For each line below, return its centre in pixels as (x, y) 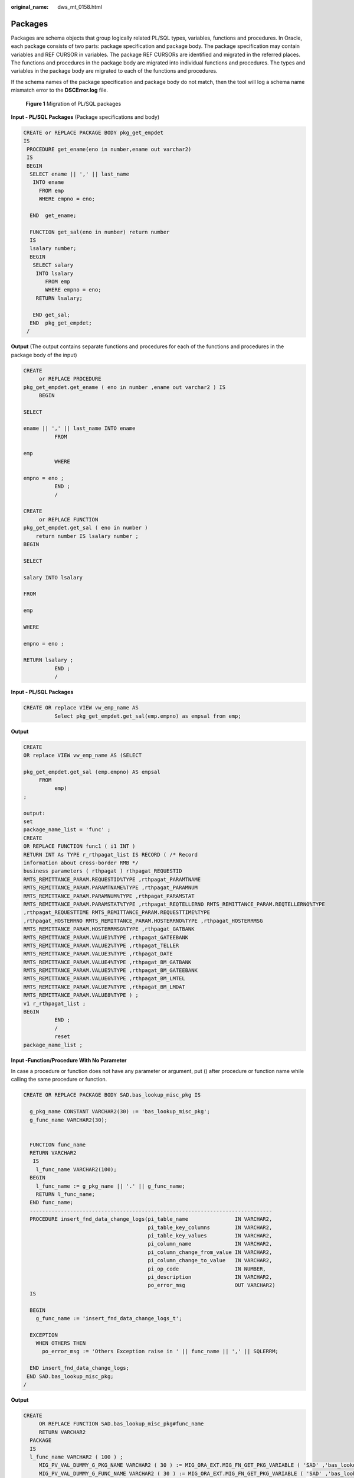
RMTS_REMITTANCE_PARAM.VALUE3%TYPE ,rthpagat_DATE (98, 954)
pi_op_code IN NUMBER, (207, 1269)
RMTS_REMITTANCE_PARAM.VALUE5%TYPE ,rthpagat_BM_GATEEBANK (110, 970)
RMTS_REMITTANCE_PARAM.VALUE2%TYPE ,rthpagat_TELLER (101, 945)
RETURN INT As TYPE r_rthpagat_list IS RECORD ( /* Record (110, 855)
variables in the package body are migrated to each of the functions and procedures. (114, 71)
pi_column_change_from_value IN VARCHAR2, (210, 1252)
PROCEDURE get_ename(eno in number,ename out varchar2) (109, 149)
